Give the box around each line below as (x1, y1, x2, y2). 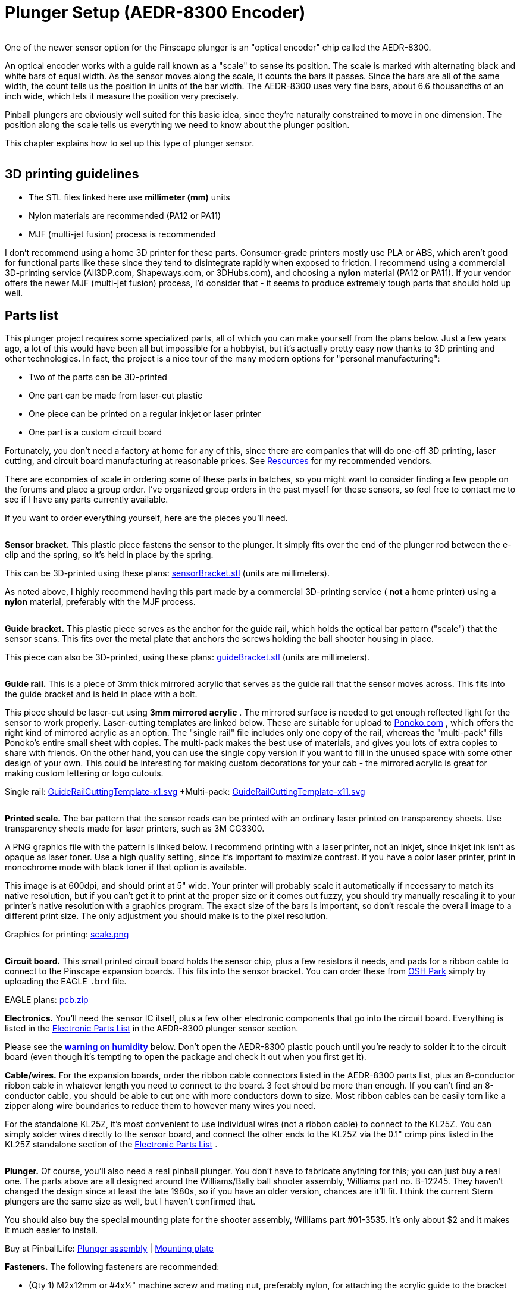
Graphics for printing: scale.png (5, 929, 129, 940)
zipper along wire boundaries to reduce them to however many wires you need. (5, 1100, 316, 1111)
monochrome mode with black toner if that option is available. (5, 862, 247, 873)
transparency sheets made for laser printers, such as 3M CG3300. (5, 823, 265, 834)
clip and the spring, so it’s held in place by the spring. (5, 550, 214, 560)
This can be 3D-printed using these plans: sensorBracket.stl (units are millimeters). (5, 568, 330, 579)
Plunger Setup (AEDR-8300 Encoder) (5, 2, 306, 23)
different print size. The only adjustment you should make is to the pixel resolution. (5, 911, 328, 921)
